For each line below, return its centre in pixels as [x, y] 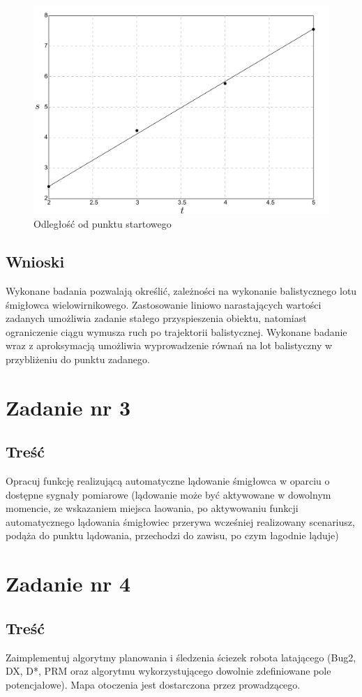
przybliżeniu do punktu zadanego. [78, 359]
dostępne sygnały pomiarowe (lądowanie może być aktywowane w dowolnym [168, 494]
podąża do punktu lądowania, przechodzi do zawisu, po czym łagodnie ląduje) [172, 535]
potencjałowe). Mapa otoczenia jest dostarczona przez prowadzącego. [153, 684]
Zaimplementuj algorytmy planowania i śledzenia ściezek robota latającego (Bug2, [181, 657]
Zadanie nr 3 [68, 407]
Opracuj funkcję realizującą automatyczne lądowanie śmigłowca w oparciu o [168, 481]
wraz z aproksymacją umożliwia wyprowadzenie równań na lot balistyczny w [169, 345]
